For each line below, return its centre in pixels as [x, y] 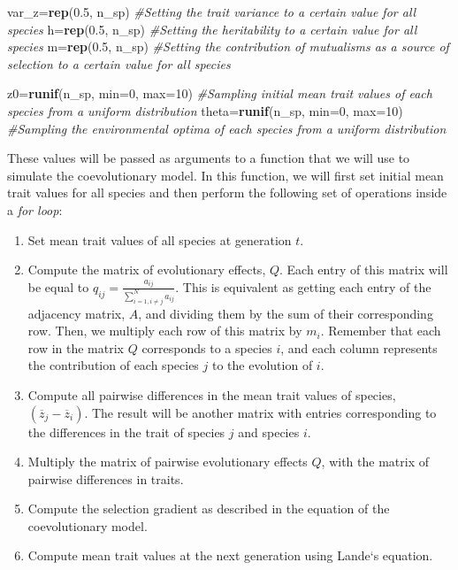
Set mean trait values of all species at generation [160, 239]
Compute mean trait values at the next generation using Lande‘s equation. [230, 555]
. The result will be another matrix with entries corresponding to [260, 412]
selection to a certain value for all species [119, 63]
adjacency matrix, [76, 313]
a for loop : [35, 209]
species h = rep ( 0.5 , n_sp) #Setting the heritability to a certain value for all [212, 29]
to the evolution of [262, 365]
